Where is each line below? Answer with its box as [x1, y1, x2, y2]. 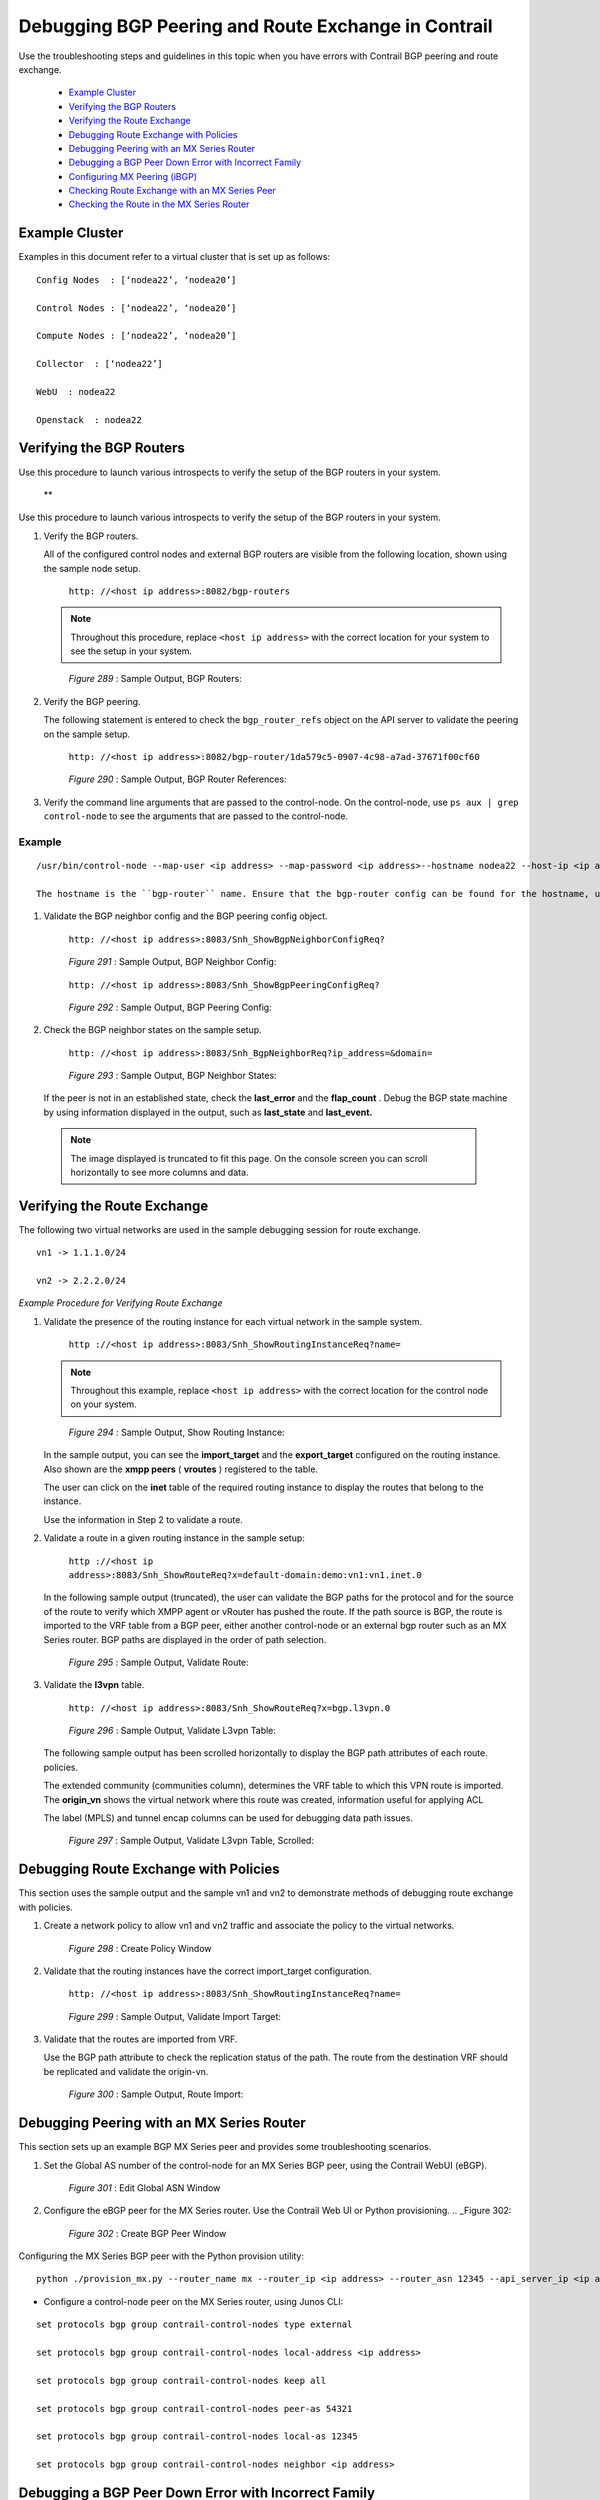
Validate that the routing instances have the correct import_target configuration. [43, 1965, 372, 1977]
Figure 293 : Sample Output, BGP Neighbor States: [68, 1070, 277, 1082]
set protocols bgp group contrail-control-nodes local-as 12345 [36, 2431, 359, 2442]
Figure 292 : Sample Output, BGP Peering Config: [68, 1001, 272, 1013]
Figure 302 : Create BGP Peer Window [68, 2227, 227, 2239]
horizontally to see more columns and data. [70, 1166, 249, 1179]
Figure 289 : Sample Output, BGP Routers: [68, 673, 242, 685]
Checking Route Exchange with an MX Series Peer [68, 185, 277, 197]
